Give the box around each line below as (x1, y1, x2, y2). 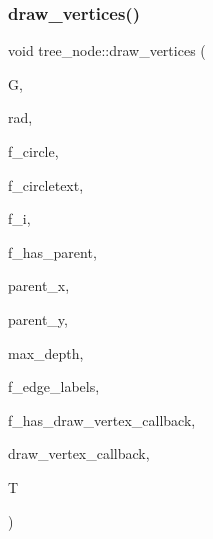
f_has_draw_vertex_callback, (8, 409, 196, 430)
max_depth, (8, 342, 84, 363)
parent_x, (8, 275, 70, 296)
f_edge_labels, (8, 376, 100, 397)
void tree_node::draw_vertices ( (8, 40, 206, 61)
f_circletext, (8, 174, 84, 195)
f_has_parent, (8, 241, 97, 262)
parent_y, (8, 308, 68, 329)
